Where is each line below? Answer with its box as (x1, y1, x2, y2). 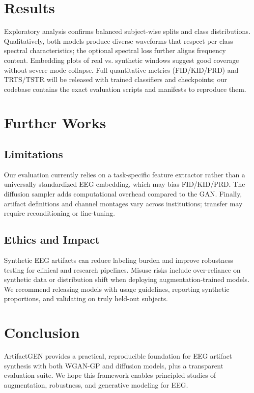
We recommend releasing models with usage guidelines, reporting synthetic (4, 283, 229, 294)
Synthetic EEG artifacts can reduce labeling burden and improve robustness (4, 255, 233, 265)
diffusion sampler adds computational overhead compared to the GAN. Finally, (4, 189, 242, 199)
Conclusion (4, 322, 80, 342)
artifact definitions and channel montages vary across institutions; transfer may (4, 198, 243, 208)
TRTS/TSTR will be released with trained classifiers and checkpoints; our (4, 74, 227, 84)
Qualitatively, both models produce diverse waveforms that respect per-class (4, 35, 233, 46)
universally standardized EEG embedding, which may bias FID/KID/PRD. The (4, 179, 245, 189)
